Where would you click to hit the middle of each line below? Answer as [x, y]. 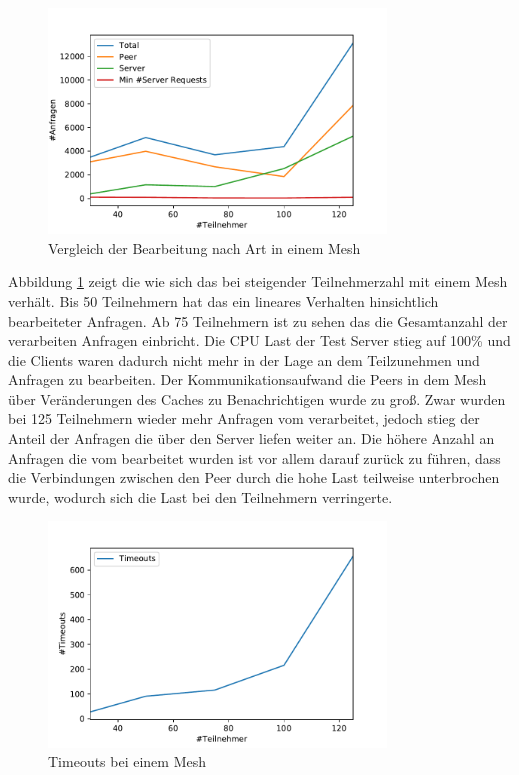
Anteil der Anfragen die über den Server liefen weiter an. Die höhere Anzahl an [251, 438]
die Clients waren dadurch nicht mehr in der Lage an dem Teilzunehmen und [244, 359]
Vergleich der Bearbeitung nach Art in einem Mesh [204, 247]
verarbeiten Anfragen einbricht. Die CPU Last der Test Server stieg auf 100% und [259, 340]
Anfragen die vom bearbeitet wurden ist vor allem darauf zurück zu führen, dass [254, 457]
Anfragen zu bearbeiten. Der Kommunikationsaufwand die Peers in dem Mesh [247, 379]
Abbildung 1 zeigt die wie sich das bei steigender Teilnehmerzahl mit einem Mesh [258, 281]
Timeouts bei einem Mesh [127, 761]
